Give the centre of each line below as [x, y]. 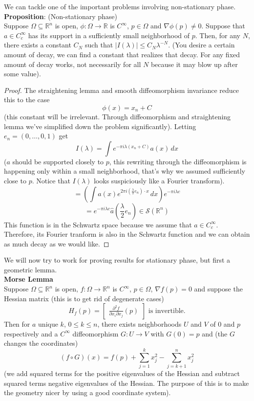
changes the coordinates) [41, 343]
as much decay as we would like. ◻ [57, 243]
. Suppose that [223, 26]
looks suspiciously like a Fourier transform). [159, 180]
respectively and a [31, 333]
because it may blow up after [194, 64]
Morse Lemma [29, 279]
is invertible [166, 311]
